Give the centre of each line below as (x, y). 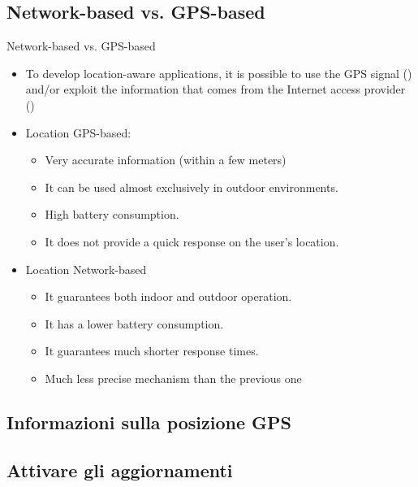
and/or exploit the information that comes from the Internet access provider (215, 89)
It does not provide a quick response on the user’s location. (192, 241)
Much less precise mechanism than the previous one (173, 378)
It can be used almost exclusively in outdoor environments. (192, 187)
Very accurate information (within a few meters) (166, 160)
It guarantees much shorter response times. (152, 351)
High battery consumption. (112, 214)
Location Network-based (86, 269)
